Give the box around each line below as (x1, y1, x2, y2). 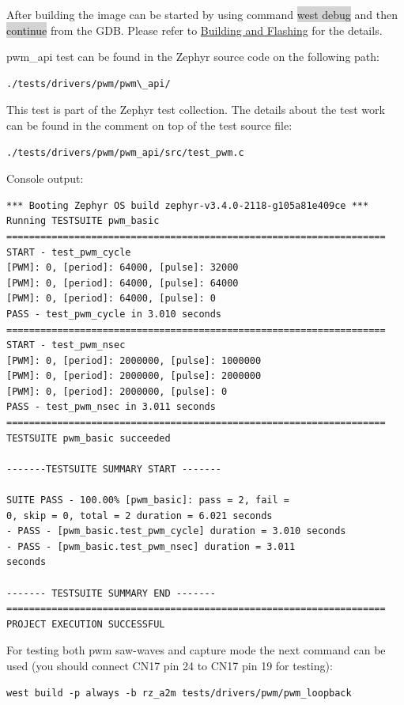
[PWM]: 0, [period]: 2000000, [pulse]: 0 (6, 385, 228, 397)
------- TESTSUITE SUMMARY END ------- (6, 587, 216, 599)
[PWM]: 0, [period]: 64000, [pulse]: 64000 (6, 277, 239, 289)
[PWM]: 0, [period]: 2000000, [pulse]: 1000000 (6, 354, 262, 366)
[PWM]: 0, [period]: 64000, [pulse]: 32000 (6, 262, 239, 274)
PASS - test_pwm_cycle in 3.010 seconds (6, 308, 222, 320)
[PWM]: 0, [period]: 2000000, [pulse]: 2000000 (6, 370, 262, 382)
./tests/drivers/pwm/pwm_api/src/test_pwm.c (6, 146, 244, 158)
